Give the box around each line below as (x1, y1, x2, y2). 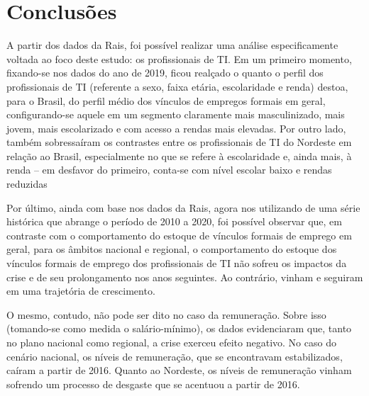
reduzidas (6, 176, 48, 191)
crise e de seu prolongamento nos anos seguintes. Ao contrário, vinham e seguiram (6, 269, 363, 284)
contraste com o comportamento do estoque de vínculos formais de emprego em (6, 227, 352, 242)
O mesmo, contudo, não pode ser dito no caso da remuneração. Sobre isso (6, 307, 326, 322)
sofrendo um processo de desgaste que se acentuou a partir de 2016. (6, 376, 300, 391)
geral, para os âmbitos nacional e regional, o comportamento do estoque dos (6, 242, 337, 256)
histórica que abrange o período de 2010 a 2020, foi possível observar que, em (6, 214, 342, 229)
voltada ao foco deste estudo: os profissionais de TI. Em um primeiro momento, (6, 51, 352, 66)
